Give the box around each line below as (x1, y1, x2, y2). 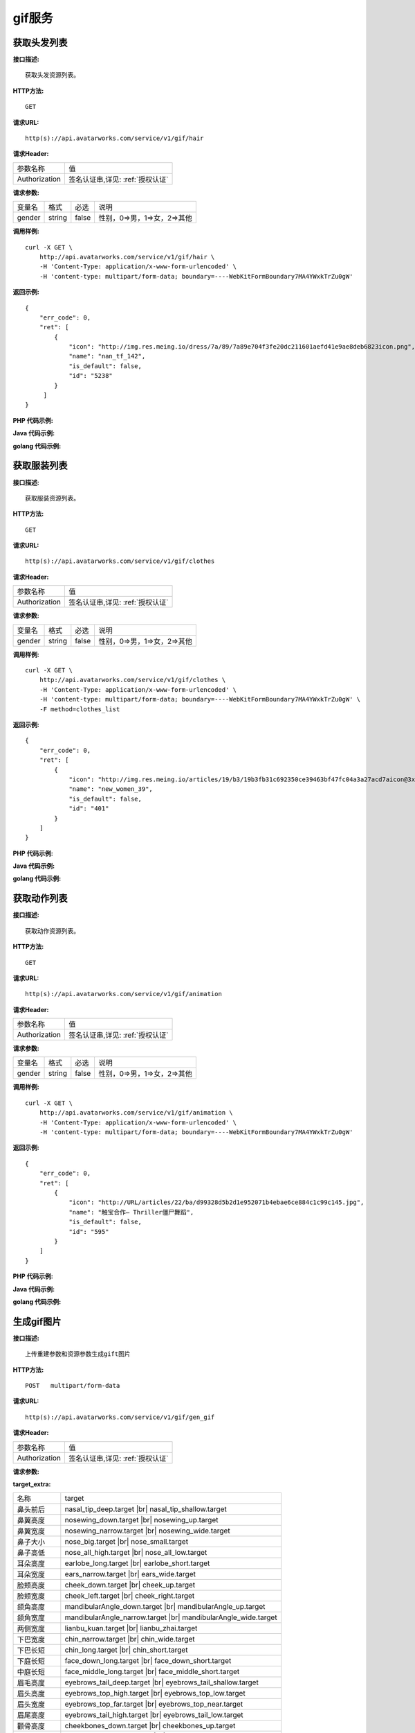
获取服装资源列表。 (25, 494, 80, 502)
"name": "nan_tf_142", (68, 352, 146, 360)
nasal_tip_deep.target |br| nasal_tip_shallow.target (64, 1504, 228, 1514)
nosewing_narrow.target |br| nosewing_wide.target (64, 1526, 231, 1535)
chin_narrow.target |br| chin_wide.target (64, 1635, 195, 1644)
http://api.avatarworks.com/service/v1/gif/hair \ (39, 253, 215, 261)
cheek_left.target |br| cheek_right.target (64, 1591, 195, 1601)
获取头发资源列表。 (25, 71, 80, 79)
